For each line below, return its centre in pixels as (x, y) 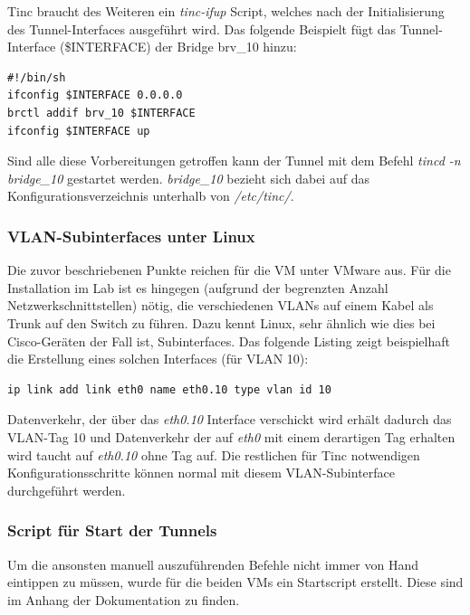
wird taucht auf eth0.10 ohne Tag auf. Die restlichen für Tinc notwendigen (214, 454)
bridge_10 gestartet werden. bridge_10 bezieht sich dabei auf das (188, 178)
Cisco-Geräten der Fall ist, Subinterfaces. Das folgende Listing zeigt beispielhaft (229, 341)
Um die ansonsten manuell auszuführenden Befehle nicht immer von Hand (213, 564)
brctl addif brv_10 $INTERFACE (101, 113)
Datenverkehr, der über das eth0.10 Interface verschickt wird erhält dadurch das (230, 419)
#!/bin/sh (37, 77)
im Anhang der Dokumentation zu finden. (124, 599)
